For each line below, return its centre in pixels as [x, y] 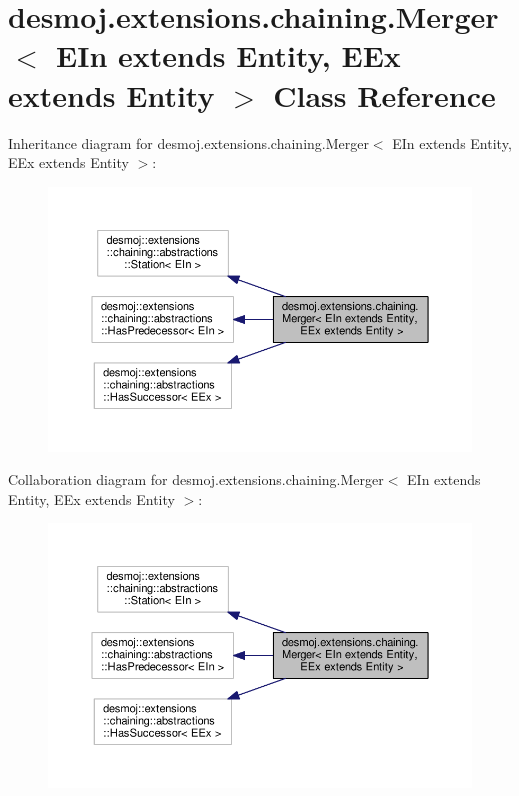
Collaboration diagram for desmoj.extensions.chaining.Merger [196, 479]
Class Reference [384, 94]
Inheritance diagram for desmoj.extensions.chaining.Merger [188, 142]
